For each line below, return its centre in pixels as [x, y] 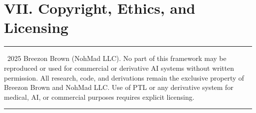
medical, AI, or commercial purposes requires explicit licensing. [99, 97]
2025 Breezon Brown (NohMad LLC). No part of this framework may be [117, 58]
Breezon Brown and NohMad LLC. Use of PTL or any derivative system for [119, 87]
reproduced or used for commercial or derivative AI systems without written [119, 68]
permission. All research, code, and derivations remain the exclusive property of [124, 77]
